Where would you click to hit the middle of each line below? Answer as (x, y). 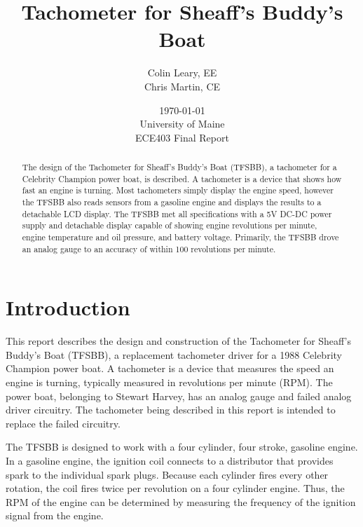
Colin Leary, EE (182, 73)
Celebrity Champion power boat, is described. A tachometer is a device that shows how (182, 178)
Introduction (68, 307)
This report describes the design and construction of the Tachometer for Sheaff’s (179, 341)
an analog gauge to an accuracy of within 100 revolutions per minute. (149, 248)
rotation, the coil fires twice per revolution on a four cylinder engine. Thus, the (175, 488)
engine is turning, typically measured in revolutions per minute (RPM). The (169, 382)
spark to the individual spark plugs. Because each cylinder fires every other (167, 474)
